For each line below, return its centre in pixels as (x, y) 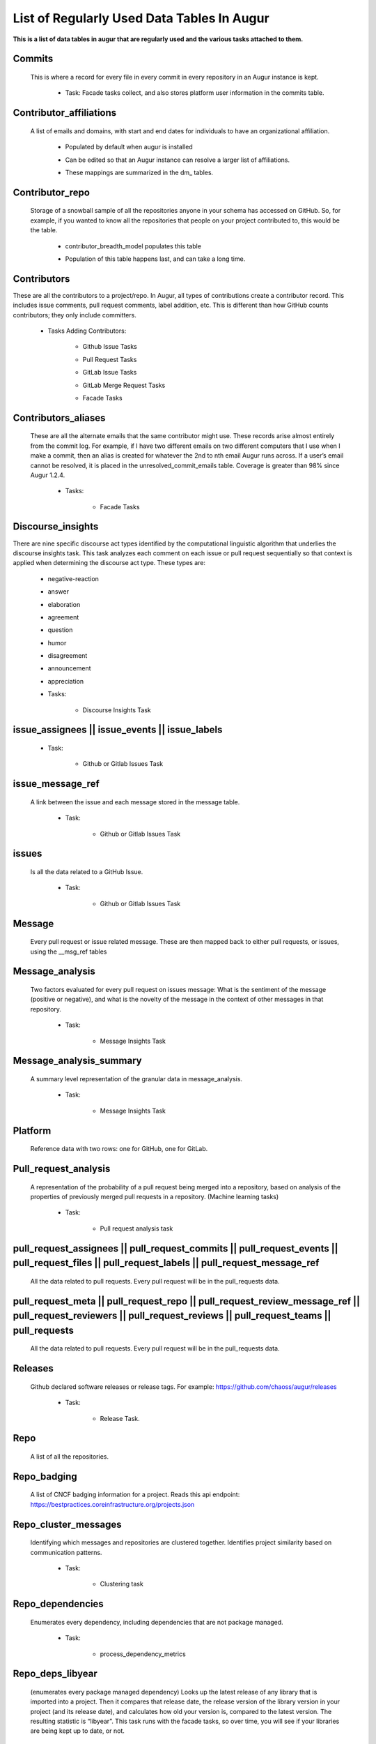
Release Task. (120, 1418)
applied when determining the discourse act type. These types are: (109, 563)
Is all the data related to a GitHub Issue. (87, 872)
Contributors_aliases (59, 418)
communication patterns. (66, 1552)
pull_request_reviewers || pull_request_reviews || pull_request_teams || (172, 1316)
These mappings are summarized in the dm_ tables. (139, 172)
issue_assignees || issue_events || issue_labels (118, 730)
